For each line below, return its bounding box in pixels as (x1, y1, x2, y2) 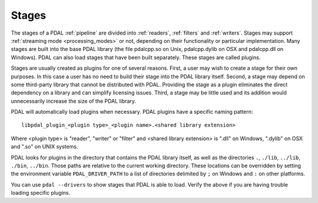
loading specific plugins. (11, 190, 71, 197)
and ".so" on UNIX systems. (11, 143, 78, 150)
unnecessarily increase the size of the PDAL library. (11, 97, 137, 104)
